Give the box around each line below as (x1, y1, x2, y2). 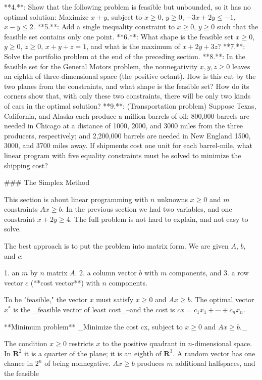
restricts (69, 338, 94, 349)
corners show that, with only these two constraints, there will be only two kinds (4, 90, 251, 101)
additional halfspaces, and (175, 358, 255, 368)
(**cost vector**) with (30, 277, 100, 288)
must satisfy (96, 294, 134, 305)
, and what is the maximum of (86, 41, 180, 52)
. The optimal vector (190, 294, 254, 305)
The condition (4, 338, 47, 349)
